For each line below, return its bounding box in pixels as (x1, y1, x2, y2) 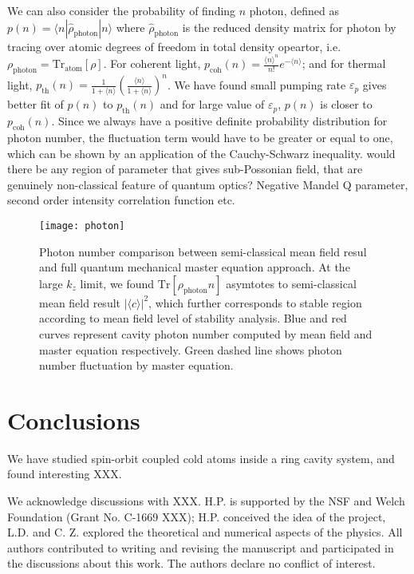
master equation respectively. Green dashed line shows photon (39, 341, 342, 358)
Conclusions (7, 403, 140, 436)
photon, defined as (249, 2, 339, 18)
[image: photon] (39, 220, 125, 232)
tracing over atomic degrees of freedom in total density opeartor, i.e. (7, 38, 341, 54)
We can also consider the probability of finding (7, 2, 236, 18)
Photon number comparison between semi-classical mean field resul (39, 243, 367, 259)
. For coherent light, (103, 55, 201, 72)
